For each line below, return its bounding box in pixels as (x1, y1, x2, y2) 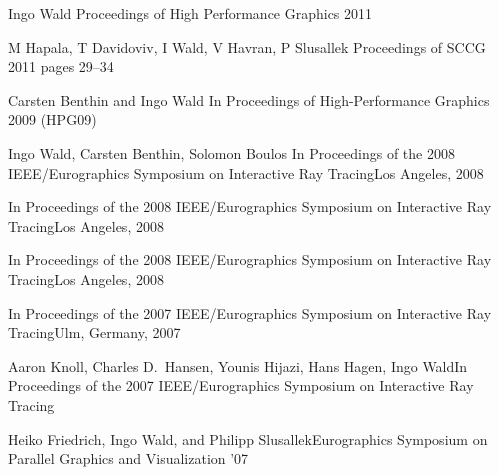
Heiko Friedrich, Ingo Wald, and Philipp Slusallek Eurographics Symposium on (8, 428, 488, 449)
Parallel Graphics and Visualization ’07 (8, 448, 249, 469)
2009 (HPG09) (8, 109, 97, 130)
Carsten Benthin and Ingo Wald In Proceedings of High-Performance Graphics (8, 89, 490, 110)
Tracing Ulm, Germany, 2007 (8, 322, 181, 343)
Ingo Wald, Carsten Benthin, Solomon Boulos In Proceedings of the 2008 (8, 142, 455, 163)
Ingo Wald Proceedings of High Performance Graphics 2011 (8, 3, 373, 23)
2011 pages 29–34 (8, 56, 114, 77)
